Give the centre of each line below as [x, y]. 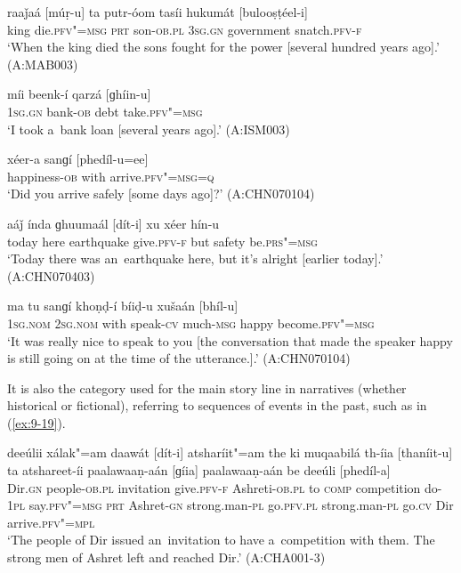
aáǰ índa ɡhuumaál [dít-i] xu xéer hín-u [113, 223]
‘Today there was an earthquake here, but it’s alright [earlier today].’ [195, 258]
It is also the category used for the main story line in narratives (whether [207, 387]
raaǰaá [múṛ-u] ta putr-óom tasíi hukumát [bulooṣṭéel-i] [158, 12]
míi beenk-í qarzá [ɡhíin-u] [79, 94]
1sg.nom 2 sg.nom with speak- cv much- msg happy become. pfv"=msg [191, 323]
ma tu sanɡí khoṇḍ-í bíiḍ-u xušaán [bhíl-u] [123, 306]
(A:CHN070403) [51, 275]
